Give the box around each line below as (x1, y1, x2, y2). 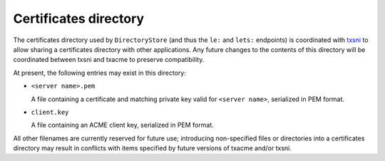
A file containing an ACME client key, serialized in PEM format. (31, 121, 214, 130)
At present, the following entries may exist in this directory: (13, 68, 187, 77)
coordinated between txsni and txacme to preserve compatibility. (13, 56, 205, 64)
